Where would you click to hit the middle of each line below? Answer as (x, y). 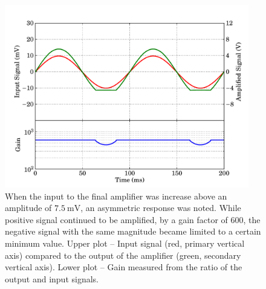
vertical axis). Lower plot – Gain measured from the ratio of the (124, 267)
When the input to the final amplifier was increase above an (116, 196)
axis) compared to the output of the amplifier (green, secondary (123, 255)
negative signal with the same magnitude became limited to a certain (133, 231)
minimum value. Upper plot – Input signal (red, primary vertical (125, 243)
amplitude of (28, 208)
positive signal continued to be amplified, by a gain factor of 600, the (133, 219)
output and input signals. (52, 278)
